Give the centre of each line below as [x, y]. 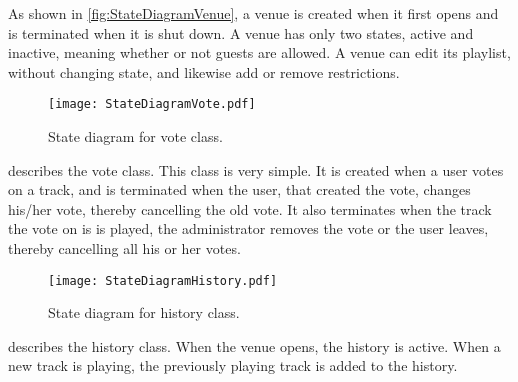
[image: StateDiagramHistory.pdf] [163, 280]
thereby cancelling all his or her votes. [124, 248]
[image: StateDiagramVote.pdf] [152, 104]
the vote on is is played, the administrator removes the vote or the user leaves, [248, 228]
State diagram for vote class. [135, 136]
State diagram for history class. [144, 312]
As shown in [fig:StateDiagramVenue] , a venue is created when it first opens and [253, 13]
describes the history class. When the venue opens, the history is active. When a [254, 345]
